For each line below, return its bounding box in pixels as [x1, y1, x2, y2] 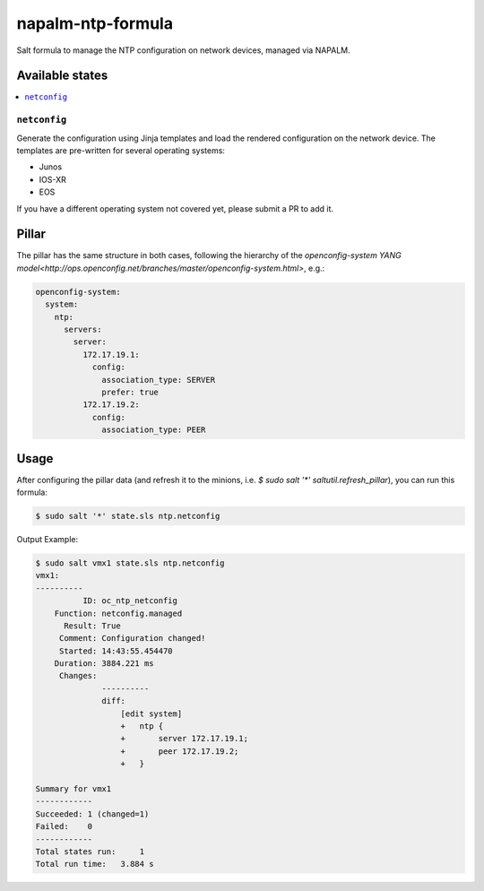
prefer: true [101, 386, 159, 397]
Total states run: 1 [35, 846, 145, 856]
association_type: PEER [101, 425, 206, 435]
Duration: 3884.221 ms [54, 659, 154, 669]
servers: [64, 324, 102, 334]
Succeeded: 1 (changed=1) [35, 809, 150, 819]
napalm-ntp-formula [16, 13, 174, 33]
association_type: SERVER [101, 375, 215, 385]
